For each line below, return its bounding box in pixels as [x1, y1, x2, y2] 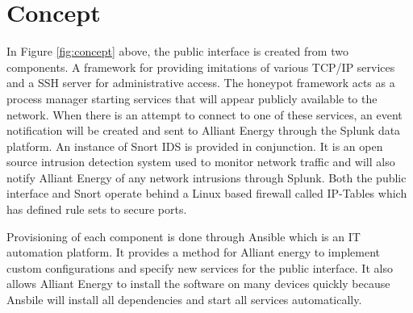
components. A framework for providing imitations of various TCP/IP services [6, 58, 395, 75]
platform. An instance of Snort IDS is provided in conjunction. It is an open [6, 137, 383, 154]
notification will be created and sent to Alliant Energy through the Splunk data [6, 122, 401, 139]
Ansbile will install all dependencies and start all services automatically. [6, 291, 362, 308]
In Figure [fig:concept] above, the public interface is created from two [6, 43, 348, 60]
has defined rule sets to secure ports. [6, 201, 187, 218]
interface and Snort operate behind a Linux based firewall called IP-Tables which [6, 185, 407, 202]
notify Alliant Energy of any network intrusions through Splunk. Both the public [6, 169, 407, 186]
